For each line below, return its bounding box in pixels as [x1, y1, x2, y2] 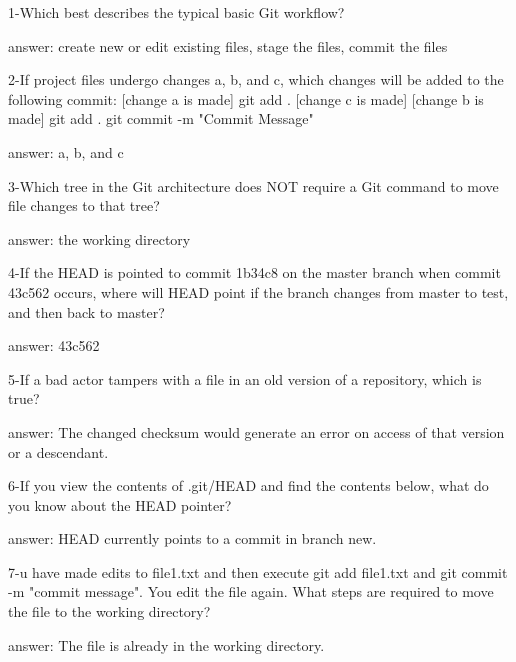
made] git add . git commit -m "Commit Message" [8, 108, 314, 129]
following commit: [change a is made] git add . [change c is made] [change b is [8, 88, 484, 109]
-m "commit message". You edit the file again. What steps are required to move [8, 581, 494, 602]
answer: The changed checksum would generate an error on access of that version [8, 421, 505, 442]
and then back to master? [8, 301, 165, 322]
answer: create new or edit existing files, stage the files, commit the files [8, 35, 448, 56]
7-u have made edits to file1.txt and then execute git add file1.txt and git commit [8, 561, 508, 582]
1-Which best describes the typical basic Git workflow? [8, 2, 345, 22]
